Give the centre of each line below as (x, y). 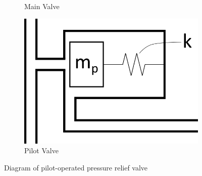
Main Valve (42, 6)
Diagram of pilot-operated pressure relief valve (76, 167)
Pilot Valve (41, 150)
